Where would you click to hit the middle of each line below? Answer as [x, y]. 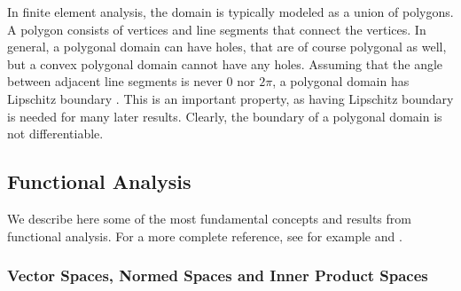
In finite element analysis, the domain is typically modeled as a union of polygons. [230, 12]
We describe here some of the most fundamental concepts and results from [209, 218]
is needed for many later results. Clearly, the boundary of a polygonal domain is [225, 116]
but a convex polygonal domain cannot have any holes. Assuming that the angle [225, 63]
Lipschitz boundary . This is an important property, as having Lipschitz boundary [230, 98]
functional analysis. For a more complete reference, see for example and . [205, 236]
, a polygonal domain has [341, 81]
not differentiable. [55, 134]
